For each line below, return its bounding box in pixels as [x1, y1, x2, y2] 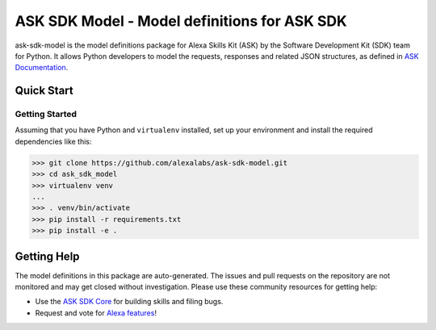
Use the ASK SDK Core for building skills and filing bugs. [35, 297, 224, 307]
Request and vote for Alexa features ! [35, 307, 157, 318]
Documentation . [15, 63, 69, 73]
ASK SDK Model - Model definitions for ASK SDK [15, 12, 347, 30]
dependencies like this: [15, 136, 92, 146]
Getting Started [15, 109, 77, 120]
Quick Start [15, 84, 73, 98]
